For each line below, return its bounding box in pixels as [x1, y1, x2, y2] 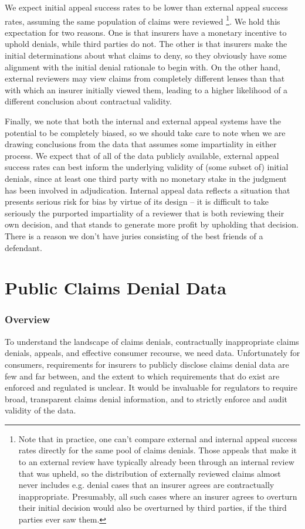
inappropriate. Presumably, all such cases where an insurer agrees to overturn [18, 490, 297, 502]
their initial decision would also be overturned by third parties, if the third [18, 501, 287, 514]
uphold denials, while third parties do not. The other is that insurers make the [5, 38, 287, 50]
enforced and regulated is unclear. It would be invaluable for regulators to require [5, 381, 298, 394]
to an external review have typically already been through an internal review [18, 456, 294, 468]
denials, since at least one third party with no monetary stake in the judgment [5, 172, 287, 184]
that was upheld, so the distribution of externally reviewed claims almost [18, 467, 281, 479]
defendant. [5, 241, 42, 253]
